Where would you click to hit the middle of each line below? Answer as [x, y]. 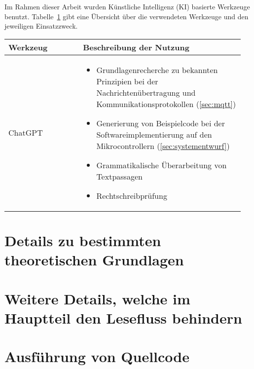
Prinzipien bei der [127, 81]
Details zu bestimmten [83, 240]
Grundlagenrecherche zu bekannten [157, 70]
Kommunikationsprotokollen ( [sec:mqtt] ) [166, 104]
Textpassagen [119, 176]
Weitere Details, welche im [97, 298]
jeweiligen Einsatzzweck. [41, 26]
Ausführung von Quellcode [97, 356]
